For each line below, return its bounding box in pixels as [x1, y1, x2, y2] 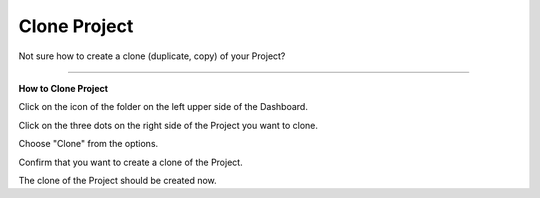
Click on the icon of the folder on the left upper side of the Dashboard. [18, 101, 309, 113]
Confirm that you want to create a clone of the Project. [18, 156, 244, 168]
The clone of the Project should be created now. [18, 174, 217, 186]
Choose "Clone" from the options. [18, 138, 159, 150]
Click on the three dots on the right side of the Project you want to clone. [18, 119, 319, 131]
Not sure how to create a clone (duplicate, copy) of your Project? [18, 50, 286, 62]
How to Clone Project [18, 82, 109, 94]
